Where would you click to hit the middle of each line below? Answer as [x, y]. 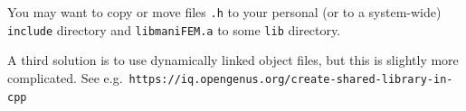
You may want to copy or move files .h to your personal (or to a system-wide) [224, 12]
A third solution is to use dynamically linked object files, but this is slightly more [233, 60]
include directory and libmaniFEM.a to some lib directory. [174, 29]
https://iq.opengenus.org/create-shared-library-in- [291, 79]
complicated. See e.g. [65, 77]
